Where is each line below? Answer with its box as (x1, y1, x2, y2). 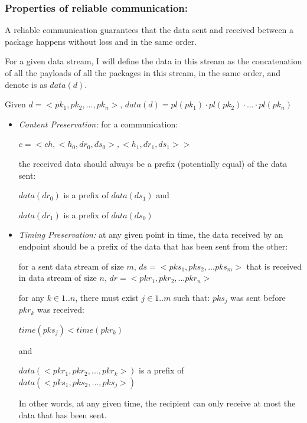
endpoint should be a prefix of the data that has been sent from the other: (18, 240, 288, 252)
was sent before (230, 291, 286, 303)
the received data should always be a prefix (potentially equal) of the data (18, 157, 288, 169)
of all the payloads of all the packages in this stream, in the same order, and (5, 67, 281, 78)
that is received (246, 260, 302, 272)
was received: (37, 303, 84, 316)
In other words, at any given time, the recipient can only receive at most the (18, 396, 296, 409)
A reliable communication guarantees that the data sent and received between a (5, 24, 294, 36)
